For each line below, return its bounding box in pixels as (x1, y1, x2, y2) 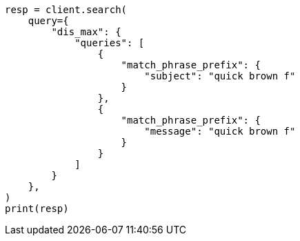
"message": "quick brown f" (144, 126, 296, 137)
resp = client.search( (5, 4, 128, 15)
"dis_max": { (51, 26, 121, 37)
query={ (28, 15, 69, 26)
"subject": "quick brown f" (144, 70, 296, 81)
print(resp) (5, 203, 69, 214)
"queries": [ (74, 37, 145, 48)
